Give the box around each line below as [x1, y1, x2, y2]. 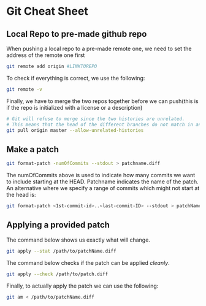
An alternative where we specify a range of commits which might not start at [6, 185, 200, 192]
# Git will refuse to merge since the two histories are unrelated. [6, 115, 185, 122]
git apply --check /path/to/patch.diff [6, 271, 109, 277]
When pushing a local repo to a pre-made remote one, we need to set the [6, 45, 192, 52]
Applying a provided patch [6, 220, 110, 231]
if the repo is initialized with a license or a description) [6, 104, 143, 111]
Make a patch [6, 144, 59, 155]
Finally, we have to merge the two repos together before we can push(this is [6, 97, 199, 105]
